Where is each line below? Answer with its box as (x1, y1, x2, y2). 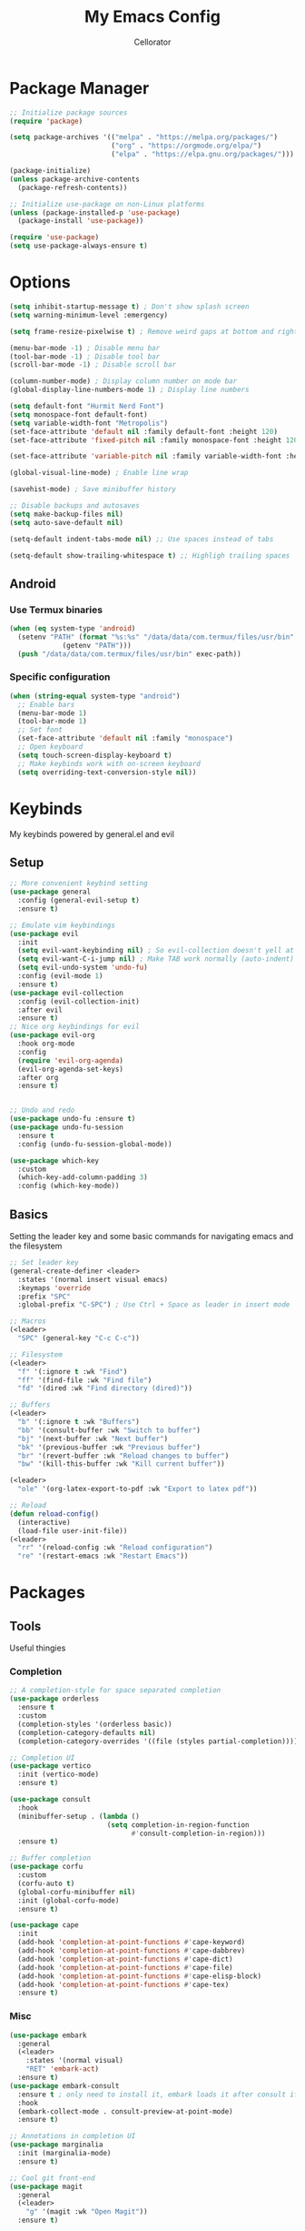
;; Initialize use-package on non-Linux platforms (9, 199, 205, 208)
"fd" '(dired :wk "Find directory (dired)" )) (17, 1384, 193, 1393)
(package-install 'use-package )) (17, 217, 144, 226)
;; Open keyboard (17, 742, 84, 752)
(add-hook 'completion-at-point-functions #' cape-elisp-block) (17, 1972, 261, 1981)
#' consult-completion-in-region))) (131, 1829, 266, 1838)
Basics (9, 1206, 48, 1222)
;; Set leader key (9, 1258, 79, 1267)
